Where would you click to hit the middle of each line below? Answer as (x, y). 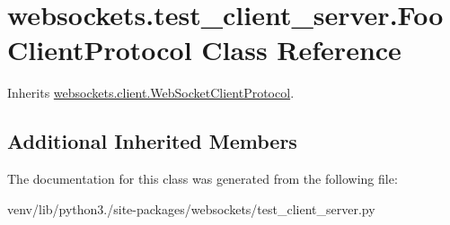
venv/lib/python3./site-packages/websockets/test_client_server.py (191, 208)
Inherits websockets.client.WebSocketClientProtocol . (151, 93)
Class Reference (301, 50)
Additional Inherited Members (152, 141)
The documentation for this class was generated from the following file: (203, 179)
